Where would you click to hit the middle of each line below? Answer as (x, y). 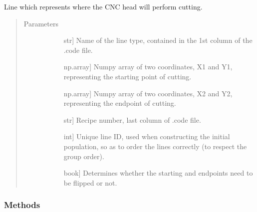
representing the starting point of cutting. (128, 76)
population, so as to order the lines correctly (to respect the (155, 146)
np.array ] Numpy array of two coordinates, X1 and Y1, (148, 67)
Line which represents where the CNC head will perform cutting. (103, 6)
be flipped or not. (90, 182)
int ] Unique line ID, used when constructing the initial (147, 136)
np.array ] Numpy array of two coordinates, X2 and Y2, (148, 93)
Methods (22, 205)
